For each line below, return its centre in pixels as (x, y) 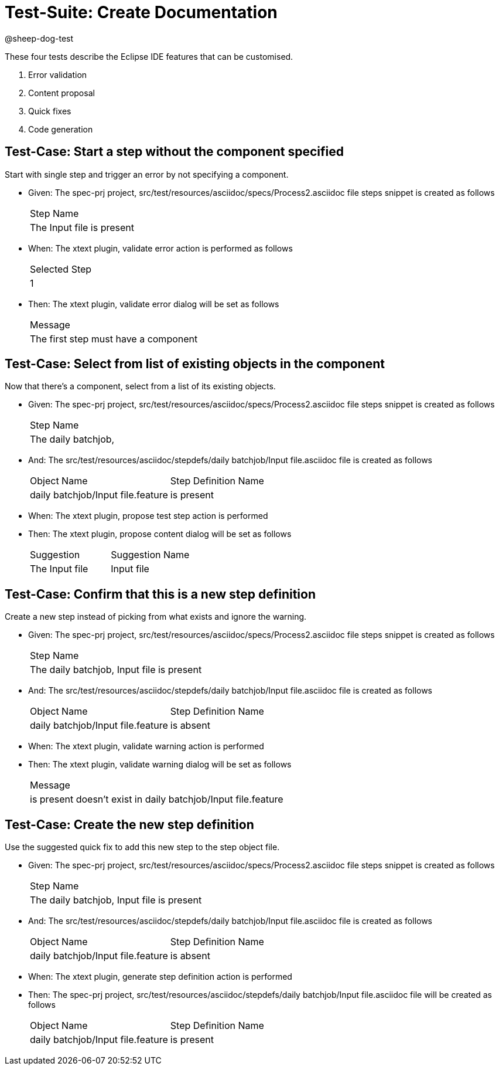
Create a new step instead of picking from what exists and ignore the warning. (156, 617)
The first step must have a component (114, 339)
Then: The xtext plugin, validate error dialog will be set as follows (154, 304)
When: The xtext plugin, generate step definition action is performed (160, 977)
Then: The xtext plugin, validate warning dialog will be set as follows (160, 765)
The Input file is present (82, 227)
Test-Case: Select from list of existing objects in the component (195, 364)
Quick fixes (50, 111)
